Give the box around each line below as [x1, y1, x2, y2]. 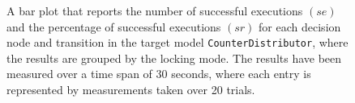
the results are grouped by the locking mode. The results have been [6, 49, 342, 66]
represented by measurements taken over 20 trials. [6, 81, 255, 98]
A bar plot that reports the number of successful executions [6, 2, 303, 19]
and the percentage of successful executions [6, 18, 221, 35]
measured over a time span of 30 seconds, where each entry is [6, 65, 311, 82]
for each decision [259, 18, 341, 35]
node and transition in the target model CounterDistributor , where [6, 34, 349, 51]
